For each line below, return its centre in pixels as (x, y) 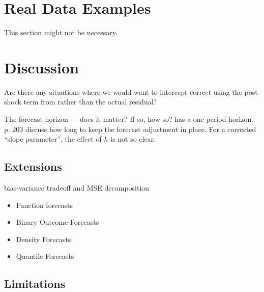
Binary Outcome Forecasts (57, 222)
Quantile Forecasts (45, 256)
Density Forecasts (43, 239)
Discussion (41, 67)
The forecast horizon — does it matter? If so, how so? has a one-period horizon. (129, 119)
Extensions (33, 166)
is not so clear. (133, 139)
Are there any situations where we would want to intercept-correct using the (123, 91)
